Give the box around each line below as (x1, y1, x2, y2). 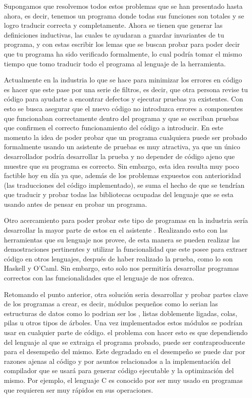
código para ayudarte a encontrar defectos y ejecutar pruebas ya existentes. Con (4, 94, 243, 104)
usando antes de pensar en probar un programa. (4, 199, 147, 209)
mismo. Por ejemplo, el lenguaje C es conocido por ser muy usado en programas (4, 375, 243, 385)
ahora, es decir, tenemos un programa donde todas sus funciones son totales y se (4, 10, 244, 20)
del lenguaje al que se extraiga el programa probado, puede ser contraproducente (4, 337, 245, 347)
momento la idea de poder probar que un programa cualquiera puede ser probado (4, 132, 247, 142)
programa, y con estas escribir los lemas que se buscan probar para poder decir (4, 39, 240, 49)
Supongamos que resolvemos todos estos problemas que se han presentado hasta (4, 1, 243, 11)
